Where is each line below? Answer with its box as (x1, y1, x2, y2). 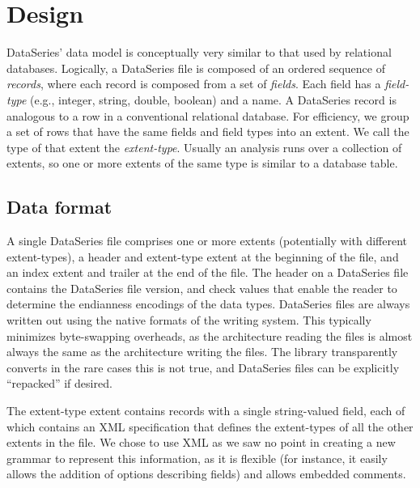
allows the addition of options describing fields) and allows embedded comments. (6, 465, 406, 482)
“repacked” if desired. (6, 375, 112, 392)
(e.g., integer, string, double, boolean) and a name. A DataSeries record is (30, 91, 397, 108)
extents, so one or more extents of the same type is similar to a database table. (6, 155, 398, 172)
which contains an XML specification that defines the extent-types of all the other (6, 418, 414, 435)
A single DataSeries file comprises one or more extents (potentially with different (6, 232, 408, 249)
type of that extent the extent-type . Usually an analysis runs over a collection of (6, 138, 402, 155)
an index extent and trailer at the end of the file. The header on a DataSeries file (6, 264, 409, 281)
